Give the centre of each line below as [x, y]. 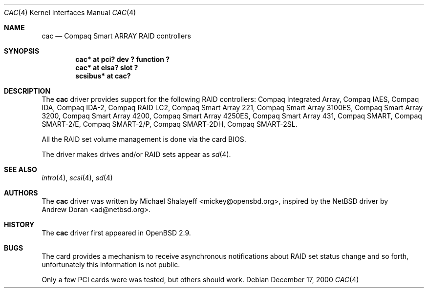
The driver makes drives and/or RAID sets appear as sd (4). [136, 154]
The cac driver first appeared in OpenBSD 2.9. [116, 233]
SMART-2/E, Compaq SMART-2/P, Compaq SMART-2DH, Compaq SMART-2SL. [170, 124]
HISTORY [19, 224]
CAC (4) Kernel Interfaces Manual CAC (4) [70, 12]
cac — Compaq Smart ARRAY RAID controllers [116, 36]
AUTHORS [21, 193]
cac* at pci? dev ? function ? [123, 59]
